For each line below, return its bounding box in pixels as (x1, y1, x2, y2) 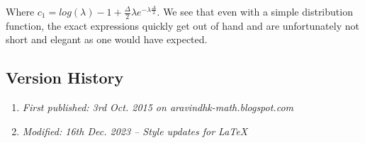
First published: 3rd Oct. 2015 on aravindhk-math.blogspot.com (22, 100, 293, 115)
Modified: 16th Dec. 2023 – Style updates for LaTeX (22, 123, 248, 138)
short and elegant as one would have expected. (6, 32, 208, 47)
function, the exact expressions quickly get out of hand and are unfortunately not (6, 18, 359, 33)
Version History (6, 67, 124, 88)
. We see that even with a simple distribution (157, 4, 353, 18)
